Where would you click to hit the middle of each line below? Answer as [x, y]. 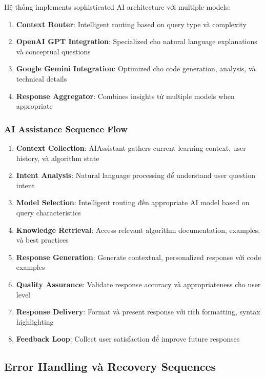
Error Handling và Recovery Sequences [110, 366]
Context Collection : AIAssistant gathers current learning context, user [131, 147]
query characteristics [48, 212]
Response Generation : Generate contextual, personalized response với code [139, 257]
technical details [42, 78]
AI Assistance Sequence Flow [66, 128]
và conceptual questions [53, 51]
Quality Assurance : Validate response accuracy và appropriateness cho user [138, 284]
